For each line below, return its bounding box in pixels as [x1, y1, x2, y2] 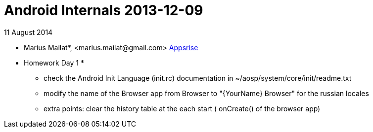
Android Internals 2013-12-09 [4, 2, 203, 19]
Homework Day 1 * [24, 58, 84, 67]
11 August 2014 [4, 28, 53, 36]
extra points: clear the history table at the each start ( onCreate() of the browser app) [44, 104, 321, 113]
